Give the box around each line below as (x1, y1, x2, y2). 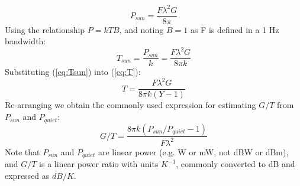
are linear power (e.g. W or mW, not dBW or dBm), (98, 145, 289, 158)
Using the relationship (5, 23, 85, 35)
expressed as (5, 169, 50, 181)
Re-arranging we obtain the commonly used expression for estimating (5, 99, 256, 111)
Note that (5, 145, 40, 158)
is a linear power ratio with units (39, 158, 159, 170)
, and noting (119, 23, 164, 35)
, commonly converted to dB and (176, 158, 295, 170)
